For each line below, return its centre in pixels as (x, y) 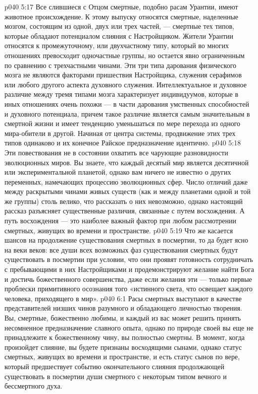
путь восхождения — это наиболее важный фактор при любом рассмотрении (120, 221)
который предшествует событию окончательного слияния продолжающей (114, 366)
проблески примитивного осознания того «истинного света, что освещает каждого (129, 289)
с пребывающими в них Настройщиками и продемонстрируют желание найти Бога (129, 269)
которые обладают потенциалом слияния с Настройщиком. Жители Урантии (119, 35)
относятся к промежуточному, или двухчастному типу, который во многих (117, 45)
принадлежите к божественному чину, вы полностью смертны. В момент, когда (125, 337)
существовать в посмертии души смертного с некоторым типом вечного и (116, 376)
